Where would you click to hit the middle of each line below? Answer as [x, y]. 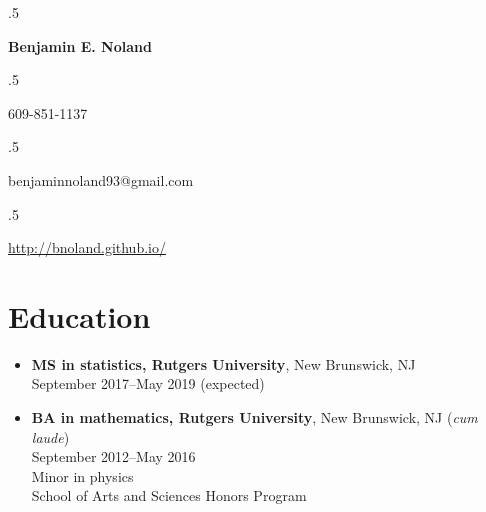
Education [79, 315]
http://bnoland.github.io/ [87, 247]
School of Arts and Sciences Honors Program [169, 495]
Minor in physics [82, 475]
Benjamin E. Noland [80, 45]
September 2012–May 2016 [113, 456]
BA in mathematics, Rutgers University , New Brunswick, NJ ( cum [254, 417]
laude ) [50, 436]
